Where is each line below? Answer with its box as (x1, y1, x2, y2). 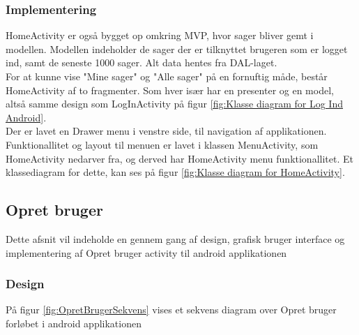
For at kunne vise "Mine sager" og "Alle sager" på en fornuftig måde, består (6, 69, 328, 83)
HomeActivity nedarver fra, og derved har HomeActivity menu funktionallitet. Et (6, 151, 353, 165)
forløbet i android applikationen (6, 315, 142, 330)
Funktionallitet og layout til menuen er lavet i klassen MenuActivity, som (6, 137, 319, 151)
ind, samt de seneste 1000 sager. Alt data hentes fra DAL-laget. (6, 55, 277, 70)
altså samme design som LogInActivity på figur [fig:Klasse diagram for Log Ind (6, 96, 343, 111)
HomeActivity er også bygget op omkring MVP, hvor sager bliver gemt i (6, 28, 314, 43)
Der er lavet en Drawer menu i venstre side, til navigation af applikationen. (6, 124, 327, 138)
